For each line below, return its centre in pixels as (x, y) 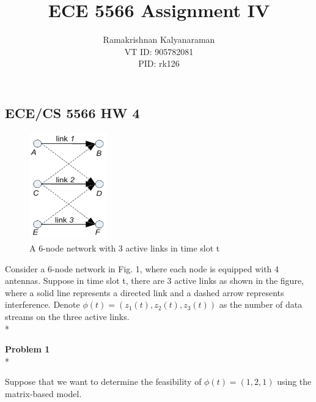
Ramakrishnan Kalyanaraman (159, 39)
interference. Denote (42, 304)
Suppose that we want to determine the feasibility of (103, 382)
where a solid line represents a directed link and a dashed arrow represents (145, 292)
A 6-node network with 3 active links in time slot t (125, 248)
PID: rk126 (159, 63)
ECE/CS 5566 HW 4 (72, 112)
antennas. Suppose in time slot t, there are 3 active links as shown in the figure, (155, 281)
